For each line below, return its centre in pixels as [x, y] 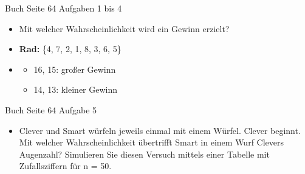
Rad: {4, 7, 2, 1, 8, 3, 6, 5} [70, 49]
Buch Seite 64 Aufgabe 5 [51, 109]
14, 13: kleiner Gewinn [76, 89]
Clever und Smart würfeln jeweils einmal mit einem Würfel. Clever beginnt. [160, 130]
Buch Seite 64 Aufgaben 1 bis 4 [63, 8]
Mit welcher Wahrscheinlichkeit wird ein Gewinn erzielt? [124, 28]
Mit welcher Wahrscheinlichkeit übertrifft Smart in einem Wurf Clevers [152, 142]
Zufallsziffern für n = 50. [65, 166]
